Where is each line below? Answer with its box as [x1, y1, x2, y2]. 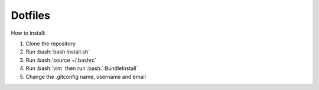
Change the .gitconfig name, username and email [25, 73, 146, 80]
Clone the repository [25, 40, 76, 47]
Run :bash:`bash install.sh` [25, 48, 90, 55]
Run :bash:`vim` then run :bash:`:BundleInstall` [25, 65, 138, 72]
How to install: [11, 29, 46, 36]
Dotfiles [11, 9, 50, 22]
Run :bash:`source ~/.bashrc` [25, 56, 97, 64]
